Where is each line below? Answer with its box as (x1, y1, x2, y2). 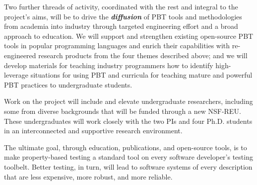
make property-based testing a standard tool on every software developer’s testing (4, 152, 253, 162)
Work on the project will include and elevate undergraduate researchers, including (4, 96, 253, 106)
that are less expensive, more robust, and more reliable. (4, 171, 173, 182)
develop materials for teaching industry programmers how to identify (4, 60, 213, 70)
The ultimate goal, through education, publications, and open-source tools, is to (4, 142, 247, 152)
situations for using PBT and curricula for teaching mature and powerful (30, 70, 253, 80)
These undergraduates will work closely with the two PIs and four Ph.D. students (4, 115, 253, 126)
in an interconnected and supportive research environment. (4, 125, 183, 136)
